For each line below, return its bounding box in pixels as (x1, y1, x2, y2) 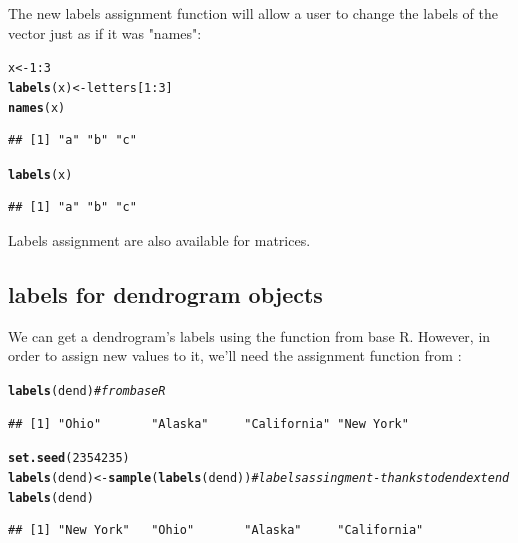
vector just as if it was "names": (8, 22, 202, 43)
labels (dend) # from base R (8, 383, 166, 398)
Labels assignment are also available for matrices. (8, 230, 311, 250)
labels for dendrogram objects (8, 278, 323, 309)
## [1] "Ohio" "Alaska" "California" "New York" (8, 416, 409, 431)
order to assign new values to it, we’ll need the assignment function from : (8, 345, 462, 366)
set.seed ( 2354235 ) (8, 451, 130, 466)
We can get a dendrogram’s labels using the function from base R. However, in (8, 325, 491, 346)
